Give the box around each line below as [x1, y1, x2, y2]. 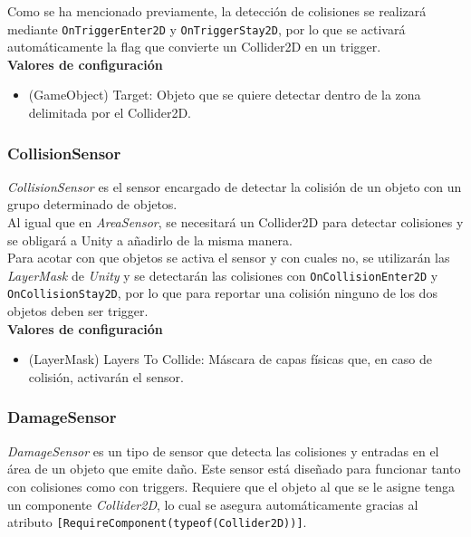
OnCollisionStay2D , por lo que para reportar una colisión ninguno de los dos [7, 283, 437, 302]
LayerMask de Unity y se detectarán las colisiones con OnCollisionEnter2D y [7, 265, 438, 284]
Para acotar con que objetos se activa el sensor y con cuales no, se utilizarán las [7, 248, 450, 267]
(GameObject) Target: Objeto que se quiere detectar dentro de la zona [28, 85, 421, 104]
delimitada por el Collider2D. [28, 103, 191, 122]
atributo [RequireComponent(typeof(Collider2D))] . [7, 513, 307, 532]
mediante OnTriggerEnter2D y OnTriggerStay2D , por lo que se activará [7, 19, 406, 38]
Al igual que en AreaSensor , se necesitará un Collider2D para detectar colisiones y [7, 213, 464, 232]
